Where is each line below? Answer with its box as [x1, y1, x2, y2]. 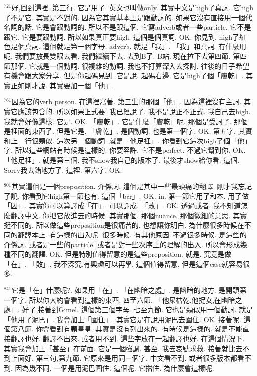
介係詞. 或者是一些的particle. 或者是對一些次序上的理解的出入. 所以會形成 [4, 239, 240, 249]
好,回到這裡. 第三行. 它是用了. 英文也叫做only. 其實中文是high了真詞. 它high [11, 2, 253, 12]
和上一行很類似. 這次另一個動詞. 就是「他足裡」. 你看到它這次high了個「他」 [4, 135, 252, 145]
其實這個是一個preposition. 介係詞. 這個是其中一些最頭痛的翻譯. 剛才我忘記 [11, 181, 252, 191]
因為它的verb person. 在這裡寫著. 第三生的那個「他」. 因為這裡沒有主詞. [11, 96, 242, 107]
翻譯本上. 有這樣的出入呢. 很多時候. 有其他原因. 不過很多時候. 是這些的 [17, 230, 247, 240]
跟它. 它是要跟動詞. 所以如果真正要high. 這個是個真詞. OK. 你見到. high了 [4, 31, 240, 42]
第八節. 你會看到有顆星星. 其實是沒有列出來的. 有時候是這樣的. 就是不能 [10, 324, 243, 334]
